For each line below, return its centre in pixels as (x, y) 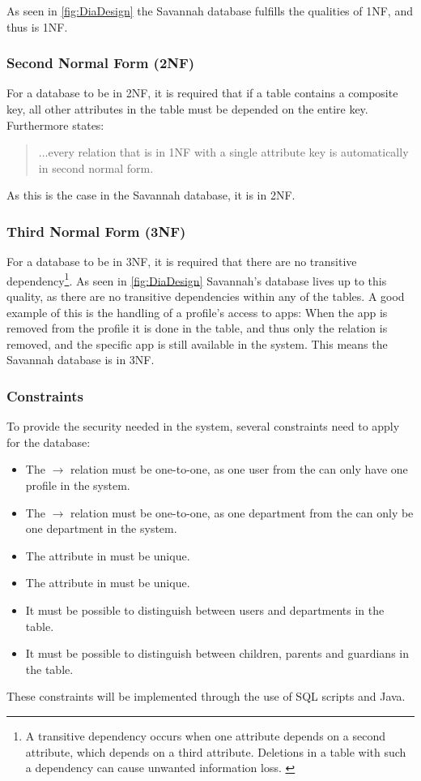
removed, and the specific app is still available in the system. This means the (197, 343)
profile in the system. (78, 485)
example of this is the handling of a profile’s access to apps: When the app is (197, 312)
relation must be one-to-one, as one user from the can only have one (239, 469)
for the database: (49, 442)
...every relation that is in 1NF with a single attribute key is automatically (223, 152)
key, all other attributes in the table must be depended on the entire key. (187, 109)
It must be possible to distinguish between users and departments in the (205, 609)
